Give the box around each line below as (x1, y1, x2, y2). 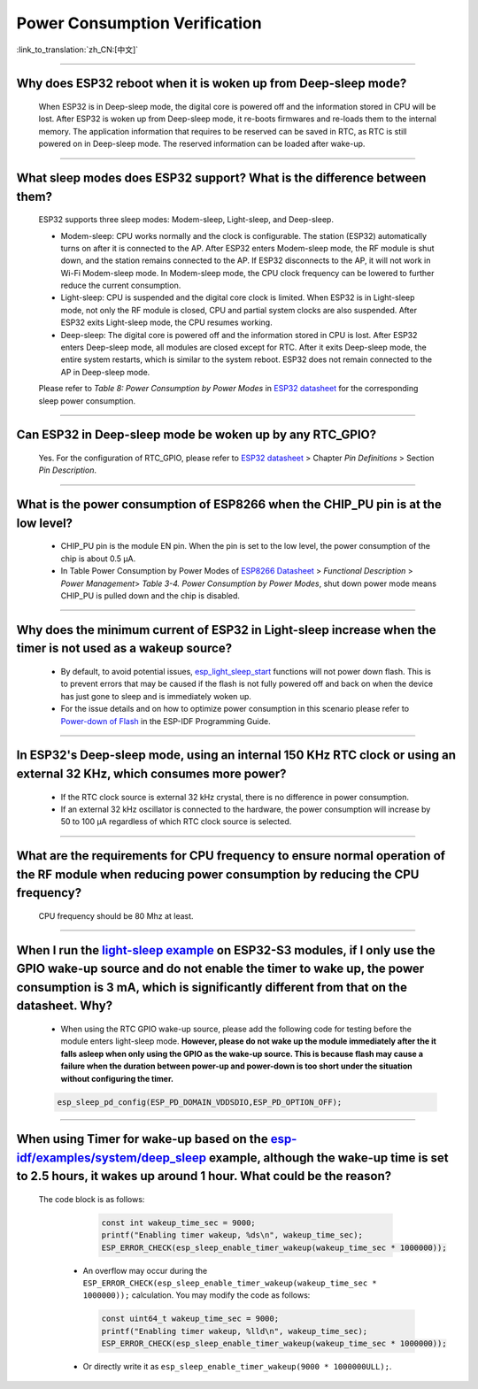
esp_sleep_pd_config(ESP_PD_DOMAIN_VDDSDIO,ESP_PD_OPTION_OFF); (57, 1097, 343, 1107)
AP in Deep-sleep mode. (60, 367, 150, 377)
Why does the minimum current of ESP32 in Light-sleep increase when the (16, 622, 436, 637)
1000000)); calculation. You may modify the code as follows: (82, 1290, 311, 1300)
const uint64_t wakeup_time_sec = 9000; (101, 1314, 279, 1323)
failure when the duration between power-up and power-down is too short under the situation (60, 1061, 412, 1071)
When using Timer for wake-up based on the (16, 1131, 269, 1146)
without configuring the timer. (60, 1073, 174, 1084)
